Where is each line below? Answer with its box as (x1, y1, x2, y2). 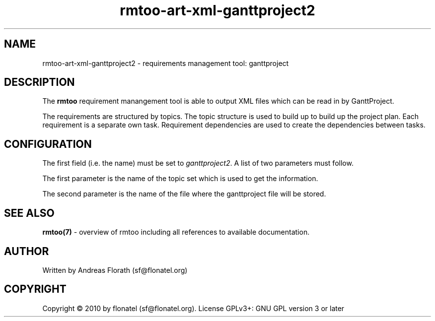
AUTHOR (4, 245, 49, 257)
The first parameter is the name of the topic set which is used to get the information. (42, 174, 318, 183)
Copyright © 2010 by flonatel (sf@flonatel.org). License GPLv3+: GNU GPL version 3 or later (42, 304, 345, 313)
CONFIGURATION (4, 137, 92, 150)
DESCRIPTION (4, 76, 75, 89)
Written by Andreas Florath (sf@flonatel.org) (42, 265, 188, 274)
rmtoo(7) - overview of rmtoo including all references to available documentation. (42, 228, 310, 237)
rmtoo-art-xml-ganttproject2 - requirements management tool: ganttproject (42, 59, 289, 67)
